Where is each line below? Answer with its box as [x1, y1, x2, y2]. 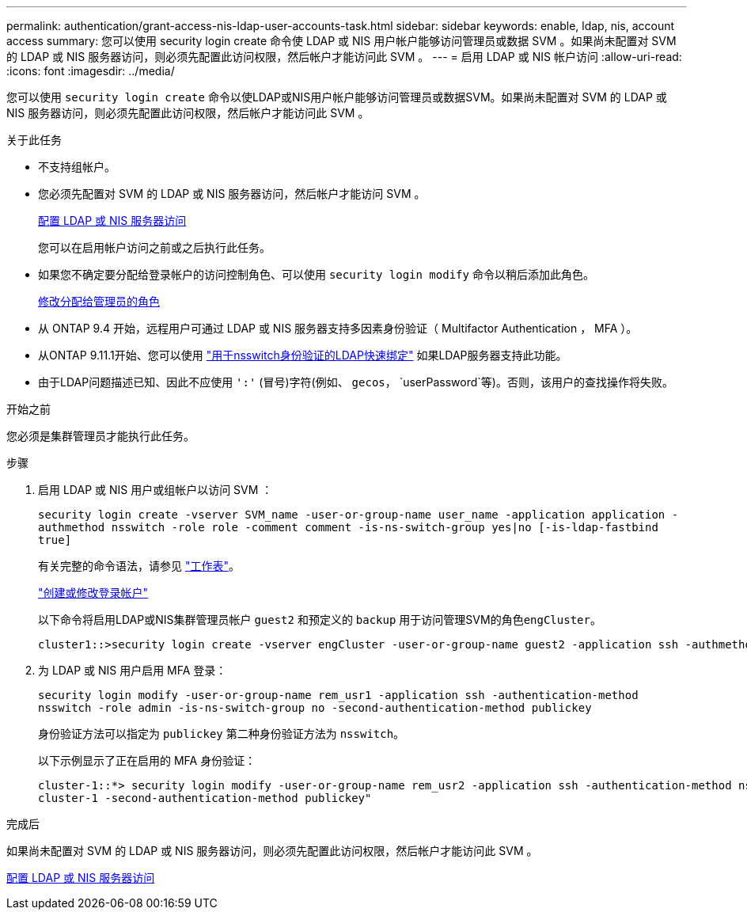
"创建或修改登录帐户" [38, 586, 149, 599]
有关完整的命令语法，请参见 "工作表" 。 [38, 559, 240, 572]
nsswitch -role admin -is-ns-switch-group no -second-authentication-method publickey [38, 701, 592, 714]
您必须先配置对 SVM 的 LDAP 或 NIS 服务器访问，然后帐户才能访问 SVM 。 [38, 187, 426, 200]
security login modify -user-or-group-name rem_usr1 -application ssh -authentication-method [38, 689, 639, 701]
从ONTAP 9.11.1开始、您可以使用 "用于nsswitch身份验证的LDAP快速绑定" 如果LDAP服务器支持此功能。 [38, 348, 567, 362]
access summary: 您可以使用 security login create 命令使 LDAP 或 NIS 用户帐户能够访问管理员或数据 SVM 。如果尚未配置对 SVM [6, 34, 677, 48]
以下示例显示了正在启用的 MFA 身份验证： [38, 754, 256, 767]
